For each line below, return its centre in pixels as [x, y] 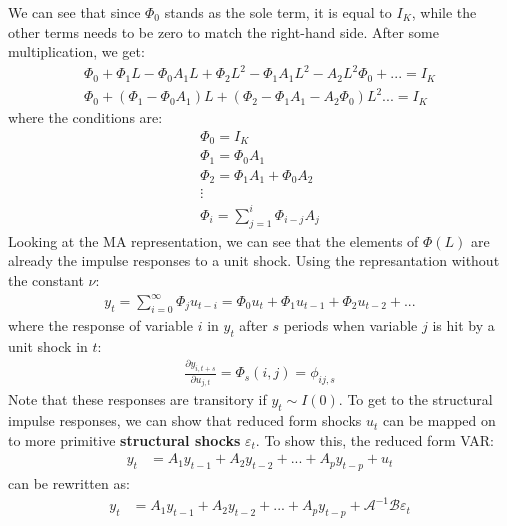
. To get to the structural [415, 399]
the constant [46, 279]
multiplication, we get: [76, 51]
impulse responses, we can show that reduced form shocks [185, 420]
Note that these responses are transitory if [137, 399]
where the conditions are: [85, 117]
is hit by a [463, 324]
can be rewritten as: [69, 483]
